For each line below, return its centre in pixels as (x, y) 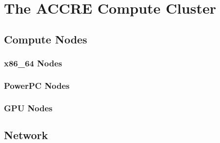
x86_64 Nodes (33, 63)
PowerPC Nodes (37, 85)
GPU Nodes (28, 108)
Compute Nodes (46, 39)
